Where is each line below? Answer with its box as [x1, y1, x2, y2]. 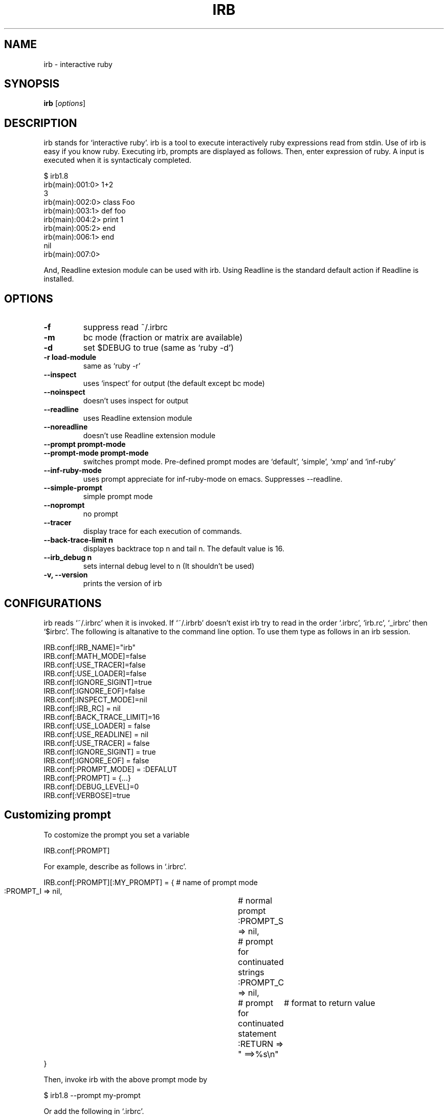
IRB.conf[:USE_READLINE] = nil [43, 730, 149, 739]
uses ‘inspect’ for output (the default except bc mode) [83, 379, 265, 388]
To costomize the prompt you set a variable [43, 830, 190, 839]
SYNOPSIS [4, 77, 60, 91]
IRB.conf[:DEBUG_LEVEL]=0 [43, 782, 139, 791]
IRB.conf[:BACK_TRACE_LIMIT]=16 [43, 712, 160, 721]
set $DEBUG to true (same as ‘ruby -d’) [83, 342, 234, 353]
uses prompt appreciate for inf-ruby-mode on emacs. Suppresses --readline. [83, 475, 343, 484]
